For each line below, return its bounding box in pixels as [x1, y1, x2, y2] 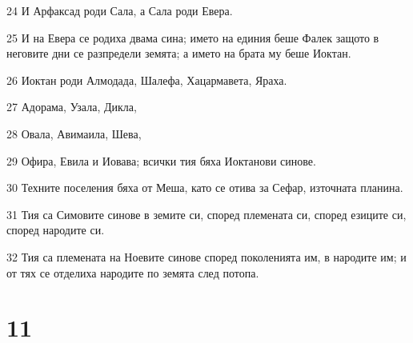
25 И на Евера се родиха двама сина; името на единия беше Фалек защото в [6, 29, 379, 46]
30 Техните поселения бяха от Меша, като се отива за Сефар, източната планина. [6, 179, 403, 196]
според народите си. [6, 221, 105, 238]
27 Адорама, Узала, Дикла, [6, 98, 137, 115]
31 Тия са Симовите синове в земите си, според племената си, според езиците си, [6, 205, 407, 222]
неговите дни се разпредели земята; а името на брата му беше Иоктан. [6, 45, 351, 62]
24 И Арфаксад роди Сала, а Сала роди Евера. [6, 2, 233, 18]
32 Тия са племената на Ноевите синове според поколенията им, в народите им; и [6, 248, 407, 265]
